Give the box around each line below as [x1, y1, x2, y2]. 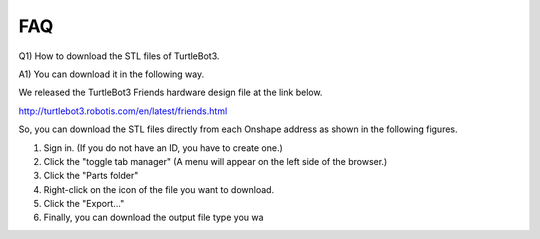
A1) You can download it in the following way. [18, 68, 205, 80]
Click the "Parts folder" [43, 170, 139, 182]
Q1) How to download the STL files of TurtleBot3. [18, 50, 220, 62]
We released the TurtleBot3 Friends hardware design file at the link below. [18, 86, 323, 99]
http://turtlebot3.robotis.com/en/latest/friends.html [18, 105, 228, 117]
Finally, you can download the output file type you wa [43, 211, 264, 224]
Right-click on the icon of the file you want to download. [43, 183, 275, 195]
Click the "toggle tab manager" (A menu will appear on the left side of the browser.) [43, 155, 388, 167]
